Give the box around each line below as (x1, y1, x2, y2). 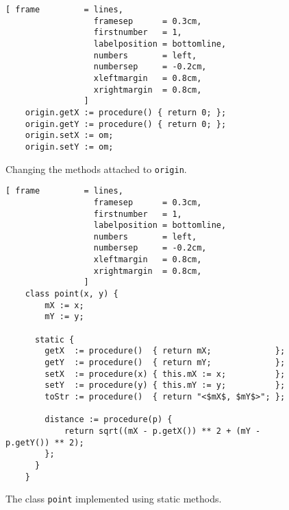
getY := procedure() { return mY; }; (45, 358, 286, 368)
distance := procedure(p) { (45, 415, 173, 425)
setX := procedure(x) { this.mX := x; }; (45, 369, 286, 379)
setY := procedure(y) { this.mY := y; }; (45, 380, 286, 391)
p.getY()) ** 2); (5, 437, 84, 448)
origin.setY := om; (25, 141, 114, 152)
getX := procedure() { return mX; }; (45, 346, 286, 356)
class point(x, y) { (25, 289, 118, 299)
